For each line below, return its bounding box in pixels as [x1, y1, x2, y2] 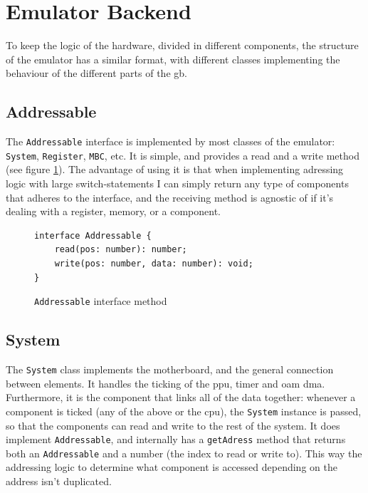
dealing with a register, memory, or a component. [6, 204, 221, 219]
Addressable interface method [34, 294, 167, 308]
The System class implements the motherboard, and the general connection [6, 362, 334, 377]
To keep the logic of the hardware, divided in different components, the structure [6, 38, 359, 53]
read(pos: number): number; [54, 244, 187, 255]
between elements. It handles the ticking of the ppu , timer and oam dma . [6, 375, 325, 390]
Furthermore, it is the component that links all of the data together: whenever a [6, 390, 356, 405]
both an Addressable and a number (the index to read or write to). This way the [6, 445, 362, 460]
